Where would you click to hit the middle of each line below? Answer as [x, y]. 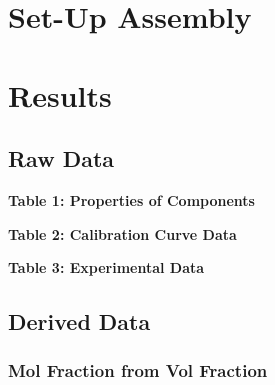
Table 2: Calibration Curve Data [122, 233]
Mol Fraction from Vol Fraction [138, 370]
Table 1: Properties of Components [131, 199]
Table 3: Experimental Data [106, 267]
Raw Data [61, 158]
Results [60, 94]
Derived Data [79, 321]
